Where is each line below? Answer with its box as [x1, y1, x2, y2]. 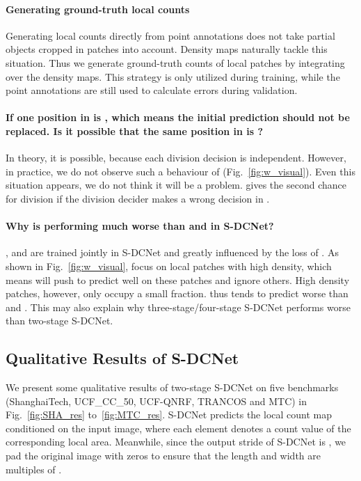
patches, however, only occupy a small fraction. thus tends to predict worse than [6, 286, 348, 301]
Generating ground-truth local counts [6, 1, 190, 16]
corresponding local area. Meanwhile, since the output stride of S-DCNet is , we [6, 434, 346, 449]
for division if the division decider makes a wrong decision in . [6, 191, 270, 205]
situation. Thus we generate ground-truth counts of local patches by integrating [6, 55, 345, 70]
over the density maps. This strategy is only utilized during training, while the [6, 69, 340, 84]
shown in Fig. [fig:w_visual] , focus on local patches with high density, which [6, 258, 332, 273]
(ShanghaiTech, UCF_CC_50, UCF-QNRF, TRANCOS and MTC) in [6, 393, 307, 408]
